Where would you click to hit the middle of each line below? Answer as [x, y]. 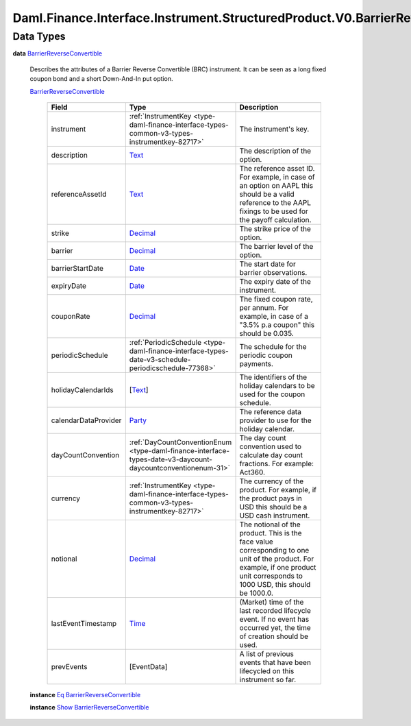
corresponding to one [274, 550]
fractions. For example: [277, 463]
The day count [263, 437]
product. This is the [271, 533]
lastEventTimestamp [84, 623]
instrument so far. [268, 679]
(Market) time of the [272, 602]
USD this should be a [273, 507]
